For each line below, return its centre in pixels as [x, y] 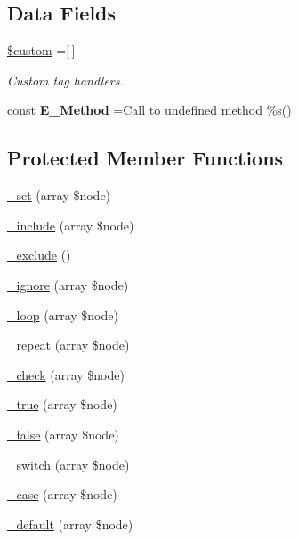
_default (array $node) [70, 524]
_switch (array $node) [68, 464]
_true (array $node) [62, 404]
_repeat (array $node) [68, 345]
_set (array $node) [59, 195]
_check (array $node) [66, 374]
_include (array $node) [71, 225]
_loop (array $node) [63, 314]
